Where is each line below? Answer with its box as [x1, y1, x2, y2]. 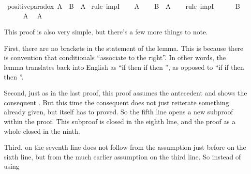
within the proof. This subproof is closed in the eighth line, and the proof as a [4, 116, 236, 126]
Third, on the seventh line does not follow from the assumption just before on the [4, 142, 246, 152]
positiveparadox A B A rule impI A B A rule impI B [7, 1, 240, 11]
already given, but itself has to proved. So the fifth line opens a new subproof [4, 107, 233, 117]
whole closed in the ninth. [4, 126, 80, 136]
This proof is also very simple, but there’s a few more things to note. [4, 27, 208, 37]
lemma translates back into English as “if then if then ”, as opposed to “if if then [4, 62, 244, 72]
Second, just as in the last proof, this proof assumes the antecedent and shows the [4, 88, 247, 98]
